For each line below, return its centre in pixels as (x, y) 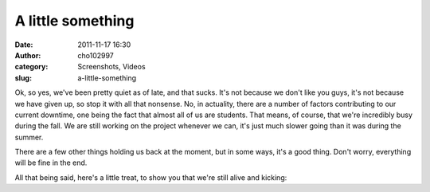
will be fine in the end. (51, 163)
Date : (24, 45)
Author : (28, 55)
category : (31, 67)
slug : (23, 78)
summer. (29, 137)
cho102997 (96, 55)
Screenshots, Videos (112, 67)
